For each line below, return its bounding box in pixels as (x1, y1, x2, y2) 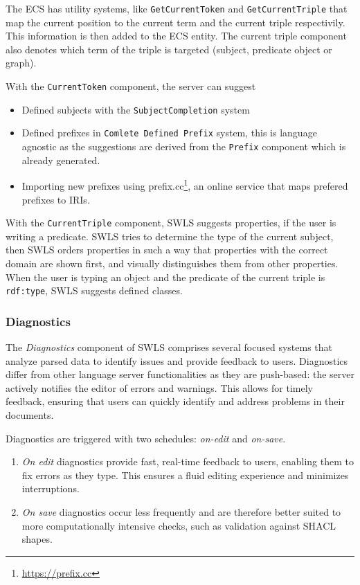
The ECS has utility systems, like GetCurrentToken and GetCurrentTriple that (6, 1, 348, 15)
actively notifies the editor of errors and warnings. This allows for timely (6, 380, 313, 395)
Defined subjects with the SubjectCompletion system (21, 102, 250, 116)
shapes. (21, 532, 53, 546)
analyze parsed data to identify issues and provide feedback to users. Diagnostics (6, 353, 348, 368)
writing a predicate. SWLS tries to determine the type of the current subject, (6, 228, 334, 243)
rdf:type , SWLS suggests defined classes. (6, 283, 183, 298)
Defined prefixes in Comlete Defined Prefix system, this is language (21, 125, 317, 140)
